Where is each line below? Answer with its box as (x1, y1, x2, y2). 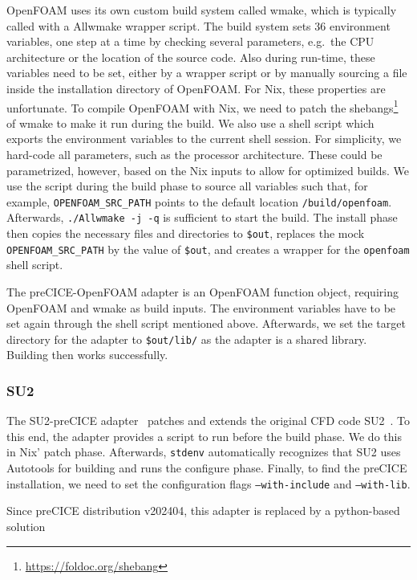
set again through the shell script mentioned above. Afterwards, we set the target (6, 315, 406, 332)
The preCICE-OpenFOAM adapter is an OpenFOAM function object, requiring (6, 284, 399, 300)
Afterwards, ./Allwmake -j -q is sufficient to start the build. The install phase (6, 209, 398, 226)
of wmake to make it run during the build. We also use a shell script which (6, 114, 374, 131)
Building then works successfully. (6, 346, 168, 363)
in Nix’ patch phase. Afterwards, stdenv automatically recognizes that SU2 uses (6, 443, 401, 460)
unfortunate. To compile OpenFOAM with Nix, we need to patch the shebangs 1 (6, 96, 399, 116)
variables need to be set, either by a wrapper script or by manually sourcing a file (6, 64, 407, 81)
